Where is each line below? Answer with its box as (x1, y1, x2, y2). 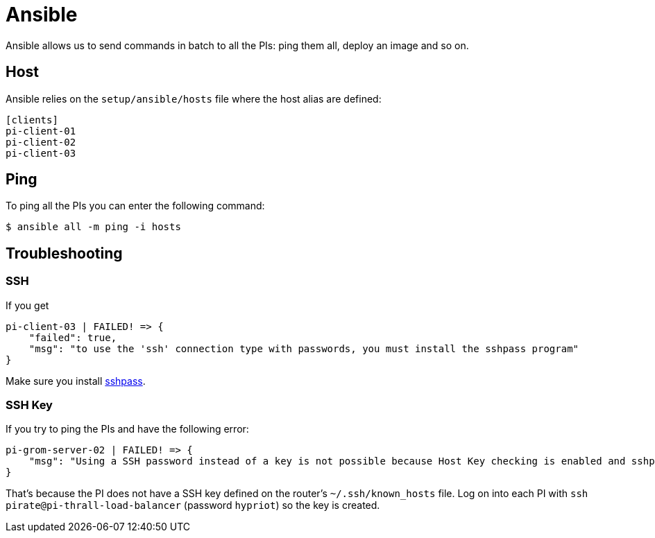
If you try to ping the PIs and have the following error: (6, 423, 249, 435)
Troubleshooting (6, 244, 123, 262)
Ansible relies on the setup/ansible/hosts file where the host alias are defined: (6, 92, 382, 105)
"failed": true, (28, 331, 117, 343)
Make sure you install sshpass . (6, 374, 146, 387)
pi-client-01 (6, 125, 76, 137)
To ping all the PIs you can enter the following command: (6, 200, 265, 212)
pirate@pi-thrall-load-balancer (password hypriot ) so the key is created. (6, 499, 380, 512)
